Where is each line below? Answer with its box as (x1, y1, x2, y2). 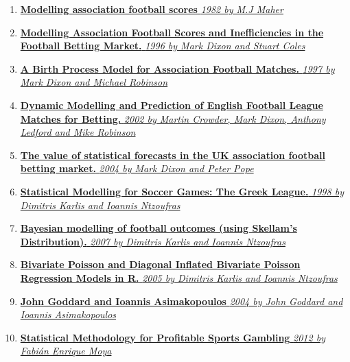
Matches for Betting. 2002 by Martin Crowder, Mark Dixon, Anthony (20, 111, 326, 125)
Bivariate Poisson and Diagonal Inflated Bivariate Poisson (20, 257, 301, 271)
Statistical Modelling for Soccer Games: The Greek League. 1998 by (20, 184, 344, 198)
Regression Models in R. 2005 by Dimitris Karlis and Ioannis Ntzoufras (20, 270, 338, 285)
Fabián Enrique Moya (20, 343, 112, 358)
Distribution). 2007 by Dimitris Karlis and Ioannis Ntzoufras (20, 234, 285, 248)
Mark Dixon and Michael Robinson (20, 75, 168, 89)
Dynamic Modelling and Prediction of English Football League (20, 97, 323, 112)
